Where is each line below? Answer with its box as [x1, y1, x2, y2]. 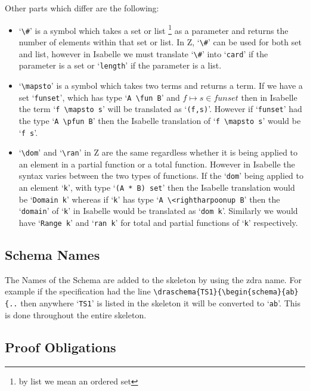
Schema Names [5, 246, 100, 264]
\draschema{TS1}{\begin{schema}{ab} [153, 288, 299, 297]
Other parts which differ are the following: [5, 2, 159, 14]
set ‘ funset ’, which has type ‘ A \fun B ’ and [18, 91, 180, 103]
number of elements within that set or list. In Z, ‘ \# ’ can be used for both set [18, 35, 302, 48]
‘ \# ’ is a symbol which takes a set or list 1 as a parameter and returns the [18, 22, 289, 36]
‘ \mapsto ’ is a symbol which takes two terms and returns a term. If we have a [18, 79, 303, 91]
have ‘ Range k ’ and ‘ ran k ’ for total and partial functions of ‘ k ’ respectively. [18, 216, 298, 229]
